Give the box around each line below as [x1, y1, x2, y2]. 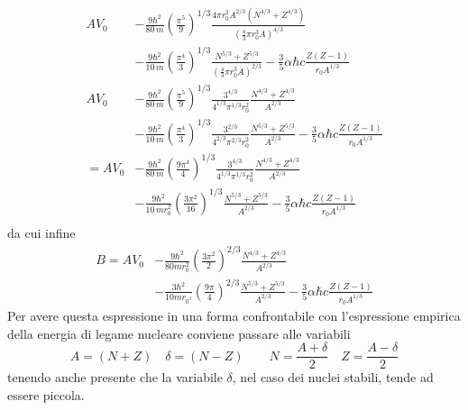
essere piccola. [7, 386, 85, 405]
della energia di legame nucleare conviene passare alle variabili [7, 323, 351, 342]
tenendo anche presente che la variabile [7, 368, 223, 387]
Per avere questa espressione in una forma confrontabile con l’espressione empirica [7, 306, 461, 325]
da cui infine [7, 223, 76, 242]
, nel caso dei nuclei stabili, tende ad [232, 368, 434, 387]
